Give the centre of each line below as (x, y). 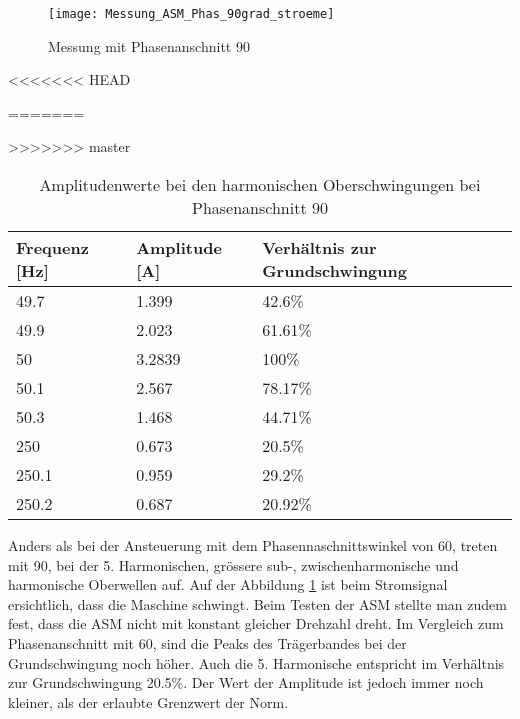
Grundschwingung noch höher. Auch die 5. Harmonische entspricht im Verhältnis (256, 662)
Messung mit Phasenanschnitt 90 (149, 45)
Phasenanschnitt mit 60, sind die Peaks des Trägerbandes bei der (207, 643)
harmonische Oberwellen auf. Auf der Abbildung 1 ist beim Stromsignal (228, 584)
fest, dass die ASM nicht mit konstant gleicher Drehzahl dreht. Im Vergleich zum (256, 623)
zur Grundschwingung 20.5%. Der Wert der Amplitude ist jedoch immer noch (246, 682)
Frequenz (52, 248)
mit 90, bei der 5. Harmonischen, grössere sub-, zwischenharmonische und (233, 564)
